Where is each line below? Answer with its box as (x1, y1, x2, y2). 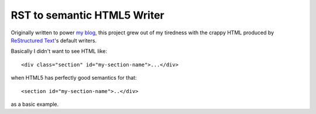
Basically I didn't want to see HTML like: (11, 48, 108, 55)
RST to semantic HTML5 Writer (11, 9, 165, 22)
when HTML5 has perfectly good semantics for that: (11, 74, 137, 81)
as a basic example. (11, 101, 59, 108)
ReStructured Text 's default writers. (11, 37, 97, 44)
